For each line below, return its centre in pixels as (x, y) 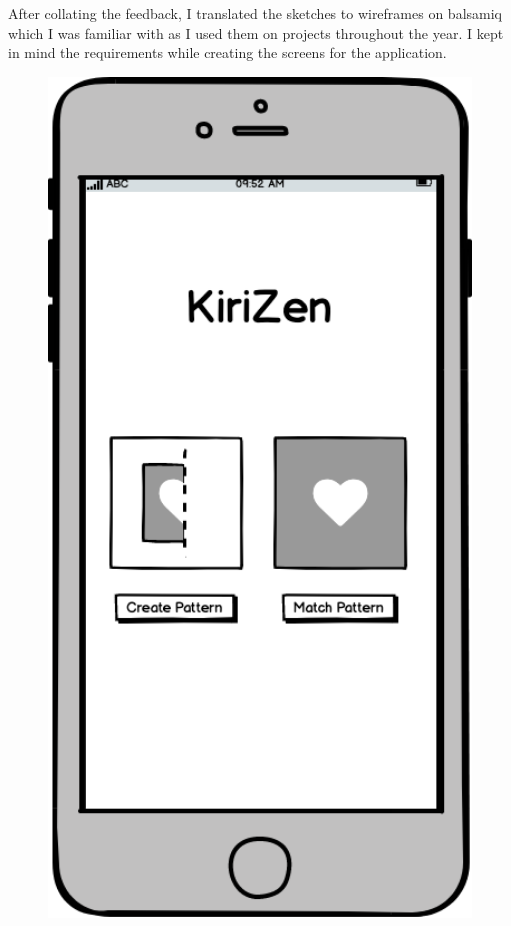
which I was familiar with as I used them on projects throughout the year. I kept (256, 32)
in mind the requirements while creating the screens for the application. (227, 52)
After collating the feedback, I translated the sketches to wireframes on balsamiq (255, 13)
